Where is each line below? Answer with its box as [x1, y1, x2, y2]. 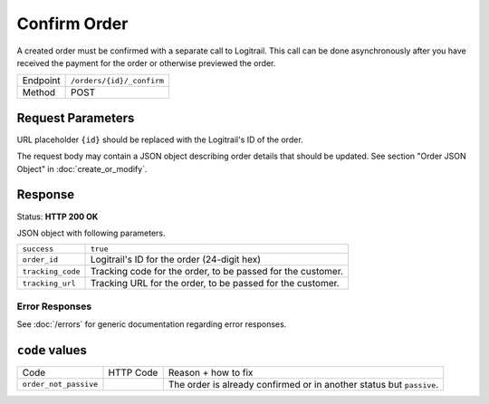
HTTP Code [108, 366, 158, 379]
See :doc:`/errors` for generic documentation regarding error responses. [16, 319, 287, 330]
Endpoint [22, 74, 61, 87]
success [22, 245, 54, 254]
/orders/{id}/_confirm [71, 75, 165, 85]
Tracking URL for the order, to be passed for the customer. [90, 277, 340, 290]
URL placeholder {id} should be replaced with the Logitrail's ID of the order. [16, 134, 303, 145]
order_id [22, 255, 59, 265]
